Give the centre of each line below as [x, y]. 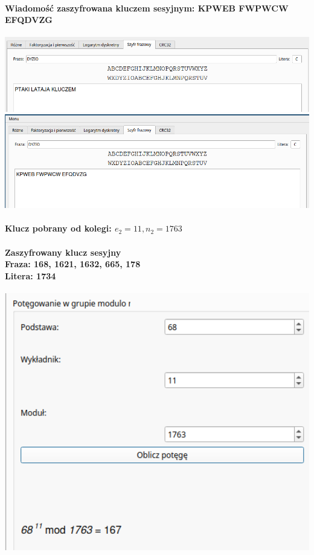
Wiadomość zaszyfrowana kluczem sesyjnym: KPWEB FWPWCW [147, 8]
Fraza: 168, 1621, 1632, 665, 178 [73, 264]
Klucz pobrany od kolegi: [58, 228]
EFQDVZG [29, 20]
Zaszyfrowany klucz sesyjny [63, 252]
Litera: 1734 [30, 275]
